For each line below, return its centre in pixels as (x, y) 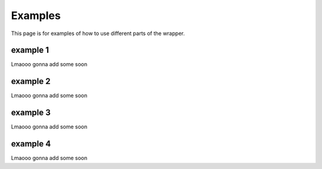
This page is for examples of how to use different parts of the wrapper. (98, 33)
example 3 (31, 113)
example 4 (31, 144)
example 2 (31, 81)
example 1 (30, 50)
